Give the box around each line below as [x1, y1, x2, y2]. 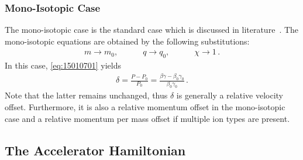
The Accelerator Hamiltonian [5, 141, 186, 159]
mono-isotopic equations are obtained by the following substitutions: [5, 35, 250, 47]
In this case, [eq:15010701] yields [5, 59, 121, 72]
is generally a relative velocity [176, 89, 283, 101]
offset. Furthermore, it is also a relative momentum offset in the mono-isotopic [5, 100, 285, 113]
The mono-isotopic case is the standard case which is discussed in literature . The [5, 23, 299, 36]
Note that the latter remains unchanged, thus [5, 89, 168, 101]
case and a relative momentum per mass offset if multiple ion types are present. [5, 112, 290, 124]
